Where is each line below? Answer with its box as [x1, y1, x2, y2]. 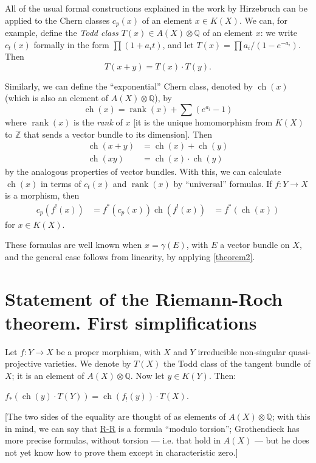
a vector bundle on [220, 238, 290, 251]
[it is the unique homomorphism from [133, 116, 273, 129]
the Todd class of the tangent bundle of [163, 357, 311, 370]
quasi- [288, 345, 311, 358]
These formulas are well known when [5, 238, 142, 251]
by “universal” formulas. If [173, 177, 272, 189]
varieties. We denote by [44, 357, 131, 370]
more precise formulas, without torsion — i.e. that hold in [5, 434, 221, 447]
